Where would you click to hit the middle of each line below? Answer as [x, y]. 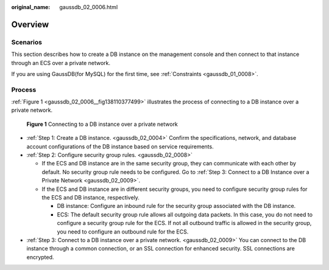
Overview [30, 24]
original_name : [31, 7]
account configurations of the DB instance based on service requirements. [120, 147]
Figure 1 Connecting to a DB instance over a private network [102, 124]
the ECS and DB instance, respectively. [91, 197]
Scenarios [27, 42]
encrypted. [40, 257]
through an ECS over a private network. [61, 63]
